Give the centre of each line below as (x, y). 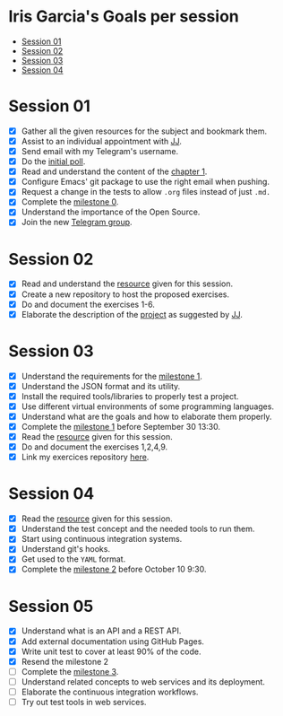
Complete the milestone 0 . (70, 202)
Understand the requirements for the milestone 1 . (112, 376)
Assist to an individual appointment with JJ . (102, 141)
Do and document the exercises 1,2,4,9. (94, 447)
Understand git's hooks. (66, 549)
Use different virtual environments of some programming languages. (148, 406)
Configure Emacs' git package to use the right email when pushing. (146, 182)
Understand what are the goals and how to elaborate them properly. (146, 416)
